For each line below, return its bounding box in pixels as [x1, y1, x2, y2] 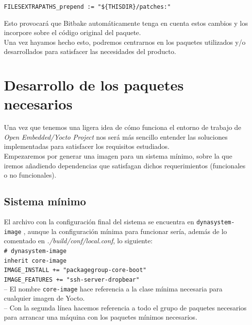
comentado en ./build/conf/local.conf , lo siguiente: [4, 235, 153, 246]
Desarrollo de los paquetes [4, 75, 184, 95]
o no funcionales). [4, 170, 56, 180]
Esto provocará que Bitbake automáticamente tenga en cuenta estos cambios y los [4, 18, 248, 28]
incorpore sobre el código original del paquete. [4, 27, 141, 37]
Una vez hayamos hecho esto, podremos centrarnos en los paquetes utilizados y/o [4, 36, 246, 47]
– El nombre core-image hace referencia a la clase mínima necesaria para [4, 283, 223, 293]
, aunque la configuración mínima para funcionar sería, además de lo [23, 226, 227, 236]
